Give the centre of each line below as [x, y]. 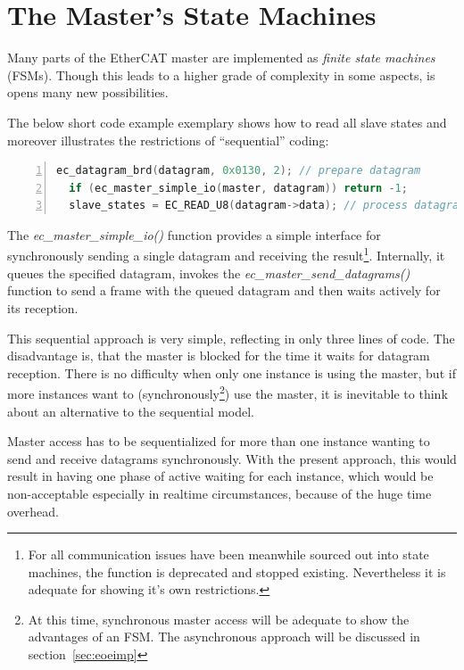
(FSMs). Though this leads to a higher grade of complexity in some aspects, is [221, 74]
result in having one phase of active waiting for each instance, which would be [220, 476]
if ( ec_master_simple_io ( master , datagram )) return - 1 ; [238, 188]
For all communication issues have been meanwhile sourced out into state [228, 554]
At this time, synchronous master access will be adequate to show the [219, 619]
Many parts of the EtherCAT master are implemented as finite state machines [221, 58]
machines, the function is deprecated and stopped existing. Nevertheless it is [237, 571]
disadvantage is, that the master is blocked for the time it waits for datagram [219, 356]
